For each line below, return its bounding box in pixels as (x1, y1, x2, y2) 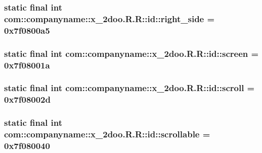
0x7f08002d (4, 93, 51, 106)
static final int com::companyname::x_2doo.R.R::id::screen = (4, 47, 259, 59)
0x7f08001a (4, 58, 50, 71)
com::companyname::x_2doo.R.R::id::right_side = (4, 12, 215, 25)
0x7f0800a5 (4, 24, 50, 36)
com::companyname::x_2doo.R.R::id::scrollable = (4, 128, 210, 140)
